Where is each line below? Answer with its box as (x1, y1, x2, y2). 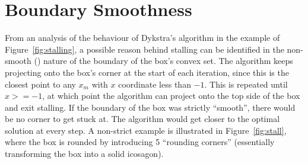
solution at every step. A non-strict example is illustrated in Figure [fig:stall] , (5, 124, 287, 136)
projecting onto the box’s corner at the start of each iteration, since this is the (5, 66, 289, 78)
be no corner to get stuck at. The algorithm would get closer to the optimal (5, 112, 280, 125)
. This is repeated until (204, 78, 288, 90)
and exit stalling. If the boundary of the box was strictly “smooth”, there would (5, 101, 296, 113)
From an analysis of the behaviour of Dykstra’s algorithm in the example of (5, 31, 280, 44)
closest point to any (5, 78, 76, 90)
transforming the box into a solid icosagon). (5, 147, 164, 160)
